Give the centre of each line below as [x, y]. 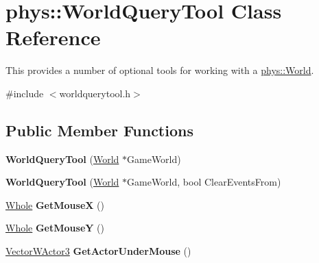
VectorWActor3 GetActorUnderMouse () [98, 251]
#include [25, 93]
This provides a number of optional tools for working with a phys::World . [160, 70]
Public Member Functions [99, 130]
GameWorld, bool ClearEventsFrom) [204, 182]
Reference [53, 37]
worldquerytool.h [95, 93]
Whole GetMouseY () [55, 228]
